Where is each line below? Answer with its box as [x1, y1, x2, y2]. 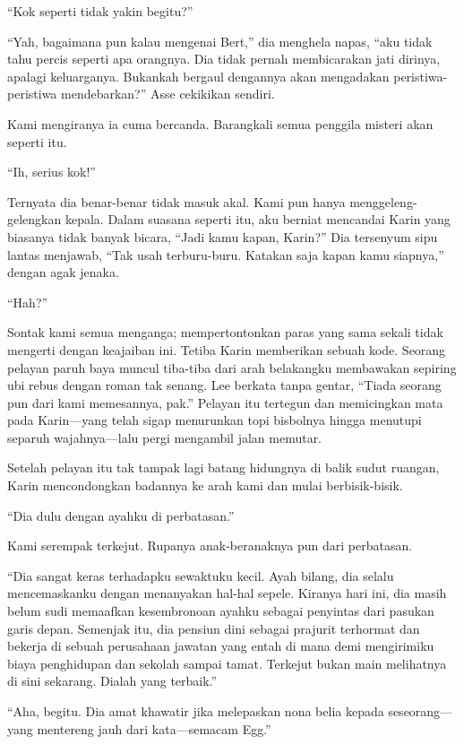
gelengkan [7, 210, 62, 229]
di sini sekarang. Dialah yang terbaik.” [7, 671, 218, 690]
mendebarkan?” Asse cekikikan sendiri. [61, 84, 275, 103]
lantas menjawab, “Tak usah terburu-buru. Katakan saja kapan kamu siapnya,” [7, 245, 444, 264]
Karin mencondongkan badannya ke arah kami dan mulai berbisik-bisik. [7, 476, 403, 495]
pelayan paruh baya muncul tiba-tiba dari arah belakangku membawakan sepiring [7, 358, 457, 376]
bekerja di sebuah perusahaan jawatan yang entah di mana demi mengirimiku [7, 636, 434, 655]
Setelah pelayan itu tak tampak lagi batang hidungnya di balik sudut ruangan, [7, 458, 440, 477]
